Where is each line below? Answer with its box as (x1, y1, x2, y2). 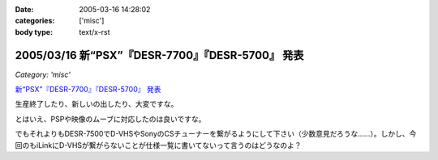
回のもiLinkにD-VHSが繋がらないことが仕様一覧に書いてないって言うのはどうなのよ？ (15, 140, 302, 149)
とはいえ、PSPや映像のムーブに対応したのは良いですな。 (15, 114, 206, 124)
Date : (15, 5, 34, 14)
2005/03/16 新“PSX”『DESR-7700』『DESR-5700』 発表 (15, 48, 304, 62)
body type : (15, 27, 53, 36)
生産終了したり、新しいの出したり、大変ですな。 (15, 99, 178, 109)
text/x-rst (79, 27, 110, 36)
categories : (15, 16, 55, 26)
